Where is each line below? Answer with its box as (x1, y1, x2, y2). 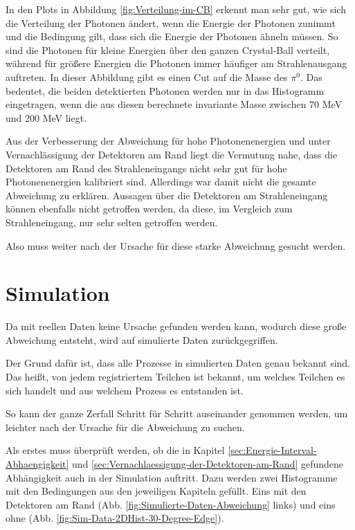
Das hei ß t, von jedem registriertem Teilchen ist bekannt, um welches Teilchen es (6, 369, 345, 383)
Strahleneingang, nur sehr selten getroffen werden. (6, 214, 218, 229)
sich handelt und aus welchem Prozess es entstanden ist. (6, 383, 244, 397)
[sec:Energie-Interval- (228, 443, 317, 457)
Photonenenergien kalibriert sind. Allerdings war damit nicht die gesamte (6, 174, 316, 189)
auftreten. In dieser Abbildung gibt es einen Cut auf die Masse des (6, 69, 288, 84)
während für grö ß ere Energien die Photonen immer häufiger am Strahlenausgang (6, 56, 347, 71)
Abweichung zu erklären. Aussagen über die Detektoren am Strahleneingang (6, 188, 328, 202)
